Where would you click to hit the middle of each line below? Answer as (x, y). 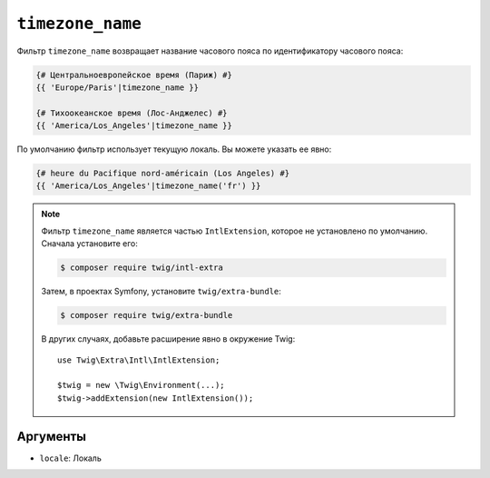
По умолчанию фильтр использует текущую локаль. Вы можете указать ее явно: (174, 149)
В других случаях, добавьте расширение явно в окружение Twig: (168, 339)
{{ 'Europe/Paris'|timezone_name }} (118, 87)
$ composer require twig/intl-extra (142, 268)
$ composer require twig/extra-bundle (147, 315)
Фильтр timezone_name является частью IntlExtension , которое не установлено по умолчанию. (235, 231)
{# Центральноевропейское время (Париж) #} (134, 75)
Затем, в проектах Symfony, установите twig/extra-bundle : (161, 292)
